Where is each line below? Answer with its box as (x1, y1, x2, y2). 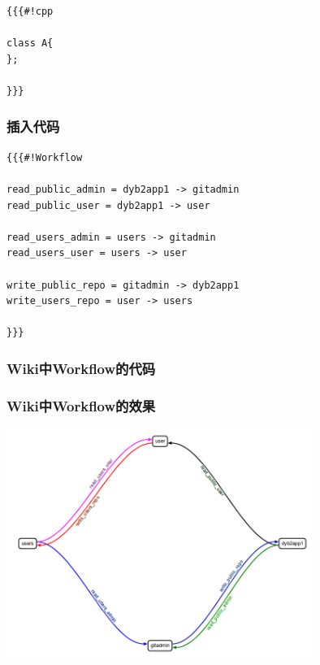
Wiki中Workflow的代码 (6, 358, 156, 378)
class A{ (6, 37, 54, 50)
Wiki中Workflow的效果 (6, 395, 156, 415)
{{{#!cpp (6, 6, 54, 17)
